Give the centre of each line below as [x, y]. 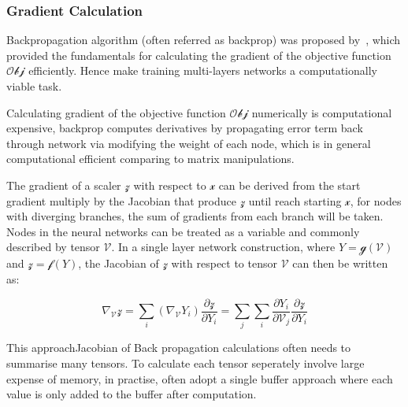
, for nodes [376, 200]
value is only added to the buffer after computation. [132, 394]
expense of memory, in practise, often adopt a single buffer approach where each [200, 378]
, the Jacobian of [119, 263]
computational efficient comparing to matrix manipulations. [150, 159]
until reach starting [295, 200]
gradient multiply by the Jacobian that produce [121, 200]
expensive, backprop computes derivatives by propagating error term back [185, 128]
